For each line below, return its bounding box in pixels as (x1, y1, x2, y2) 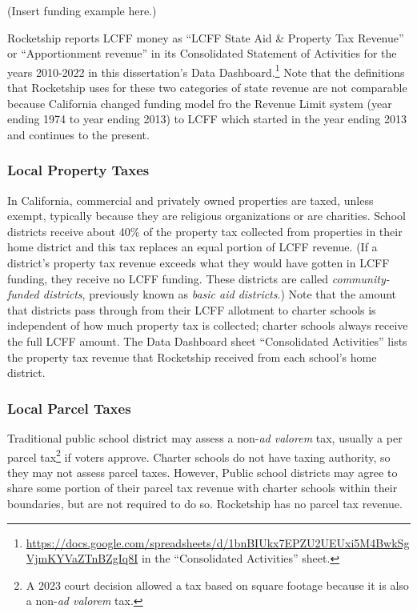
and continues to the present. (7, 126, 150, 142)
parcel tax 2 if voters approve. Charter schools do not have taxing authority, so (7, 446, 391, 465)
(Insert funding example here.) (7, 2, 157, 18)
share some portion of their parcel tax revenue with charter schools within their (7, 479, 398, 496)
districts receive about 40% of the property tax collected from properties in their (7, 222, 403, 239)
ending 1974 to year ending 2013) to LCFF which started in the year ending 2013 (7, 110, 407, 127)
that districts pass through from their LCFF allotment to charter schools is (7, 301, 376, 318)
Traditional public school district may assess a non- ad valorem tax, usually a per (7, 429, 403, 446)
